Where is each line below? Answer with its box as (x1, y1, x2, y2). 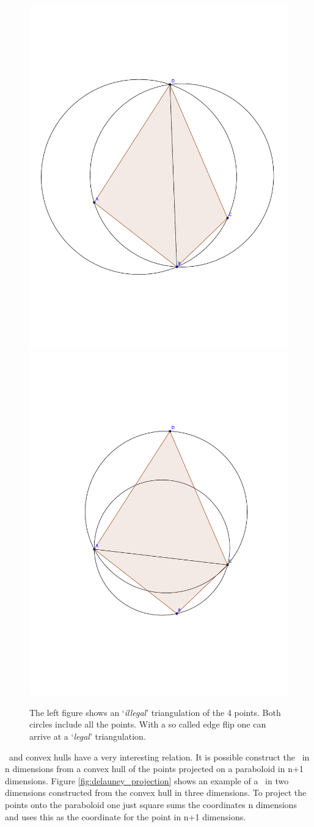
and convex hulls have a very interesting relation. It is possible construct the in (9, 750, 310, 763)
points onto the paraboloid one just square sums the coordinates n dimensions (5, 798, 297, 811)
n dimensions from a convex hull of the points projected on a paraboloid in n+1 (5, 762, 304, 775)
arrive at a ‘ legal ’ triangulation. (29, 730, 146, 742)
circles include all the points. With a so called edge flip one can (29, 718, 266, 731)
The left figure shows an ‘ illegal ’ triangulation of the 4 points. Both (29, 706, 281, 718)
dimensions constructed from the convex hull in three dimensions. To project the (5, 786, 307, 799)
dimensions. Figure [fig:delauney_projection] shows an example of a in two (5, 774, 289, 787)
